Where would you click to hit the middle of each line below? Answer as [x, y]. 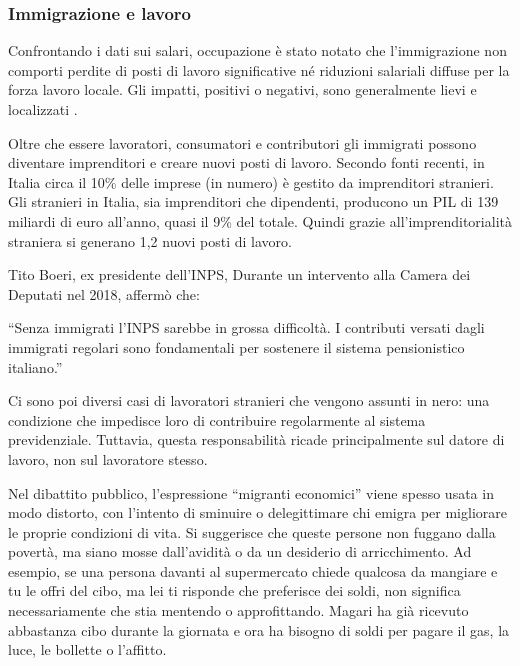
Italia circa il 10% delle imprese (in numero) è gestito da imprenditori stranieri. [251, 181]
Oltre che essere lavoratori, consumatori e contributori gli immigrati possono [242, 142]
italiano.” [35, 366]
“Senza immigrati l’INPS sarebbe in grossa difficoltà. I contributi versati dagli [246, 327]
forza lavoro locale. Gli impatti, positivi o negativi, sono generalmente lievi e [242, 89]
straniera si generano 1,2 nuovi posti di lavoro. [150, 240]
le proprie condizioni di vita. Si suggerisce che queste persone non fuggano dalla [252, 531]
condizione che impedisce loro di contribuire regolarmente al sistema [217, 419]
